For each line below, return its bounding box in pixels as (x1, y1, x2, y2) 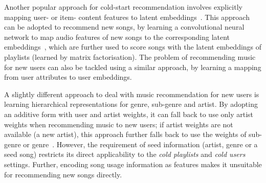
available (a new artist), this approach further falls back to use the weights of (4, 129, 247, 140)
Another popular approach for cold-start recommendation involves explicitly (4, 2, 242, 12)
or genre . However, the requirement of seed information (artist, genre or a (23, 139, 258, 149)
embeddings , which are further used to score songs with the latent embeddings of (4, 41, 262, 52)
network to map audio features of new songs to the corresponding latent (4, 31, 230, 42)
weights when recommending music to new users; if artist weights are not (4, 119, 233, 129)
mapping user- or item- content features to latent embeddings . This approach (4, 11, 250, 22)
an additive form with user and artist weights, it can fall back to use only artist (4, 108, 254, 119)
